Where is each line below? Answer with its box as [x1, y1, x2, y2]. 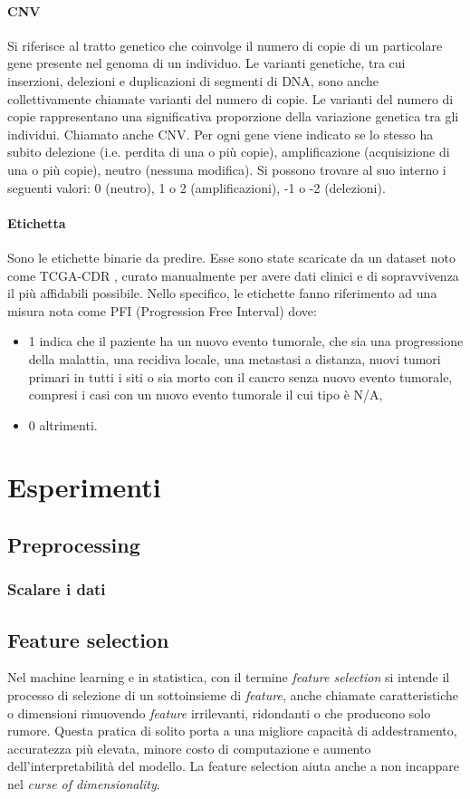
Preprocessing [7, 531, 140, 559]
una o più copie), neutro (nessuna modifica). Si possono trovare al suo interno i [7, 159, 446, 178]
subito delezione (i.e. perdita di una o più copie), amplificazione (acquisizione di [7, 142, 450, 161]
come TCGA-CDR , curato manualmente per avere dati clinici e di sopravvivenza [7, 265, 459, 284]
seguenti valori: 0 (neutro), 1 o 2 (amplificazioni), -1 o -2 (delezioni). [7, 178, 386, 197]
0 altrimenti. [28, 415, 98, 434]
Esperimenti [7, 468, 161, 505]
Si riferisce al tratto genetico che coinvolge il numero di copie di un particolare [7, 35, 443, 54]
